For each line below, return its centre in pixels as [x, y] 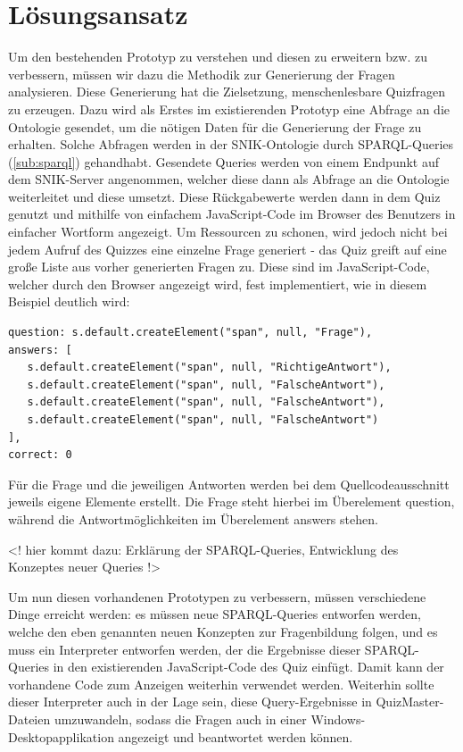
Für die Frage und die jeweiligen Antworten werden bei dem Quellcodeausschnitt [229, 484]
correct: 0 [40, 455]
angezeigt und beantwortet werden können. [236, 736]
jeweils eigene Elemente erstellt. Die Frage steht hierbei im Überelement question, [231, 501]
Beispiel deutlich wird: [69, 301]
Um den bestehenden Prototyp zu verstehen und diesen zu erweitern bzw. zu [218, 57]
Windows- [338, 719]
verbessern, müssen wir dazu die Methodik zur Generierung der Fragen [202, 74]
